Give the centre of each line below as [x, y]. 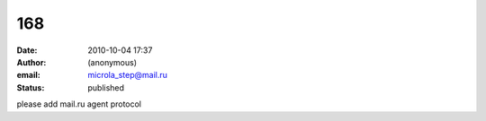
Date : [27, 50]
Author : [31, 62]
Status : [31, 87]
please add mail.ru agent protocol [79, 104]
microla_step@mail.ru [128, 75]
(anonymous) [112, 62]
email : [28, 75]
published [106, 87]
